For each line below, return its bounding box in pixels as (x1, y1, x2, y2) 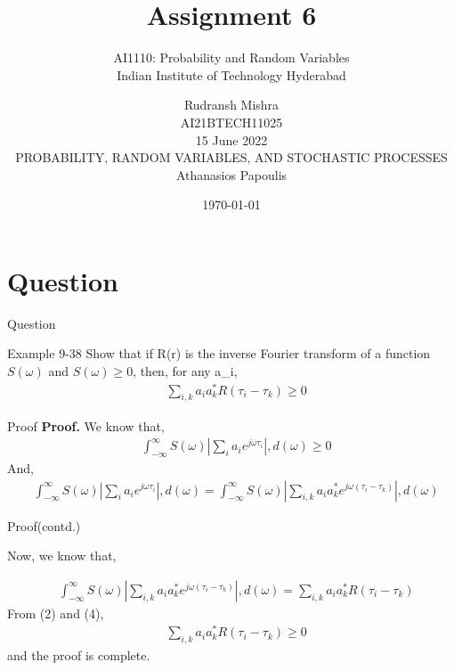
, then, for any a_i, (133, 362, 238, 380)
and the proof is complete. (7, 646, 150, 665)
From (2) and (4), (7, 603, 104, 622)
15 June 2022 (195, 130, 268, 149)
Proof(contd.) (7, 516, 81, 535)
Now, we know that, (7, 546, 117, 565)
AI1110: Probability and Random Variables (113, 48, 350, 67)
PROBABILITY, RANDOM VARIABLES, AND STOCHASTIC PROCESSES (15, 148, 448, 167)
